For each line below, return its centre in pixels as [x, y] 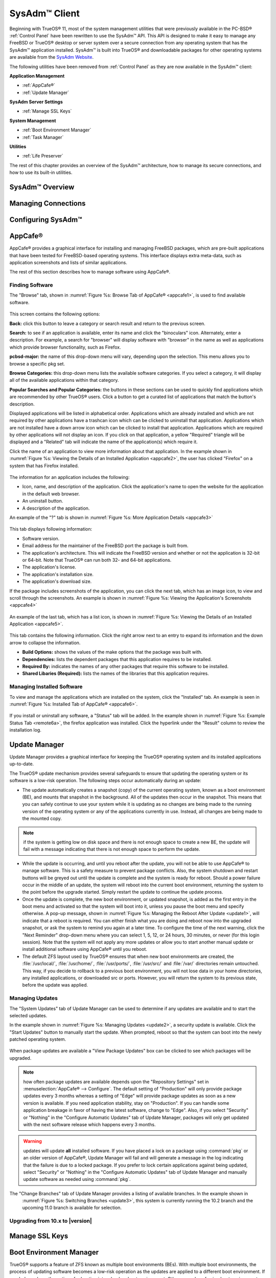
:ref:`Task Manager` [43, 137]
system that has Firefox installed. [44, 466]
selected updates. [28, 1015]
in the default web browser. [51, 494]
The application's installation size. [58, 574]
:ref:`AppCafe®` [39, 85]
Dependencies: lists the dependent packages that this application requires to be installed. [117, 659]
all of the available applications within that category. [64, 380]
